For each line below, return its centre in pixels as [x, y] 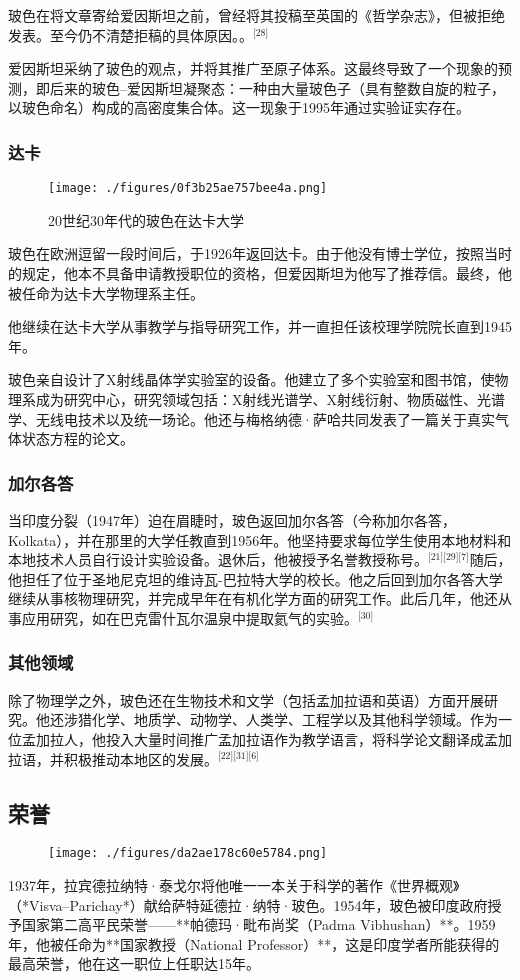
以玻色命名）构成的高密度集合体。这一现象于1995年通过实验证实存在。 [239, 107]
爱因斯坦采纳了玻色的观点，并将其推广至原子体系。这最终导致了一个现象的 [253, 68]
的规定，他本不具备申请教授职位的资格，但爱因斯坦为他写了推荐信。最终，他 [260, 273]
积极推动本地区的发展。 [140, 758]
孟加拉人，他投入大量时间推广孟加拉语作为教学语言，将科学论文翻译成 [252, 738]
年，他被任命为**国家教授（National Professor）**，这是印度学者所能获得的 [254, 943]
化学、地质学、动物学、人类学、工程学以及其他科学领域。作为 [294, 719]
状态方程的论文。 [77, 438]
